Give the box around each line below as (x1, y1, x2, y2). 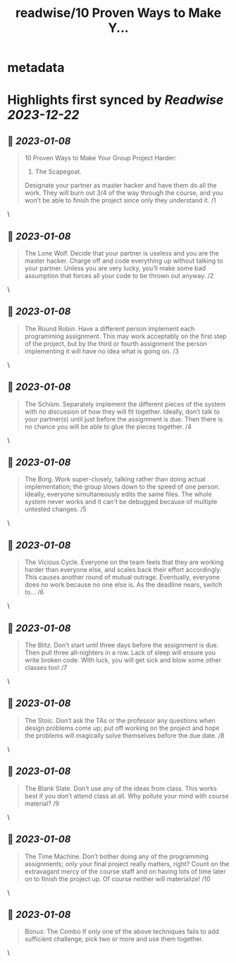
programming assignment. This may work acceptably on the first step (24, 332, 227, 340)
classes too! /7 (24, 664, 68, 672)
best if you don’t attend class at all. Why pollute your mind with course (24, 791, 229, 800)
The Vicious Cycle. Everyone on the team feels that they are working (24, 558, 224, 566)
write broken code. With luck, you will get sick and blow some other (24, 656, 222, 664)
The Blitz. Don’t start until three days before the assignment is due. (24, 641, 219, 650)
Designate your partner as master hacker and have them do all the (24, 181, 217, 190)
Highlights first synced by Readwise (7, 92, 224, 108)
